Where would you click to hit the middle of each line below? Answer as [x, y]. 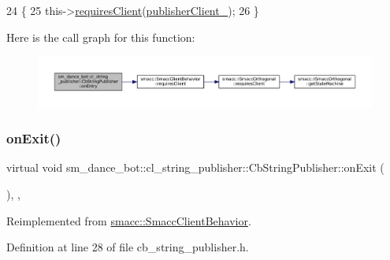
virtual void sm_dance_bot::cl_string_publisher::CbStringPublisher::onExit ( [195, 167]
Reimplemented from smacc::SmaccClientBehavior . [129, 220]
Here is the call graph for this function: [101, 37]
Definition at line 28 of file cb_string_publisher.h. [128, 247]
